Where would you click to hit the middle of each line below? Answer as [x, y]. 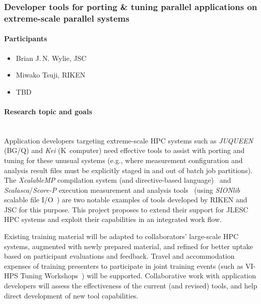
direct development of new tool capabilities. [71, 295]
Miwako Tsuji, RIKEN [51, 75]
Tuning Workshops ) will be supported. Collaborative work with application [138, 276]
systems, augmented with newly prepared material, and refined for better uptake [128, 246]
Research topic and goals [48, 111]
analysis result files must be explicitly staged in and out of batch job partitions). [128, 170]
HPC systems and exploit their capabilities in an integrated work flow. [113, 219]
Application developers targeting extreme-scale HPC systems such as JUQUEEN [129, 140]
